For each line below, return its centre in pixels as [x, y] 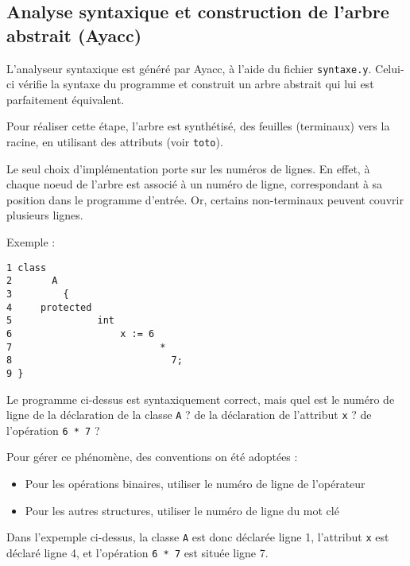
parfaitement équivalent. [66, 99]
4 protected [49, 307]
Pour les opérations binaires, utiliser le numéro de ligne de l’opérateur [195, 484]
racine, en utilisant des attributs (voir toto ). [115, 142]
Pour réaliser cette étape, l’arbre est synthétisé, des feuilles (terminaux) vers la [198, 126]
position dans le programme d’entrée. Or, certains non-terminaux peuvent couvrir [205, 199]
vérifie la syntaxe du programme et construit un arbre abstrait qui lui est [196, 84]
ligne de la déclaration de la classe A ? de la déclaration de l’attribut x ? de [189, 415]
